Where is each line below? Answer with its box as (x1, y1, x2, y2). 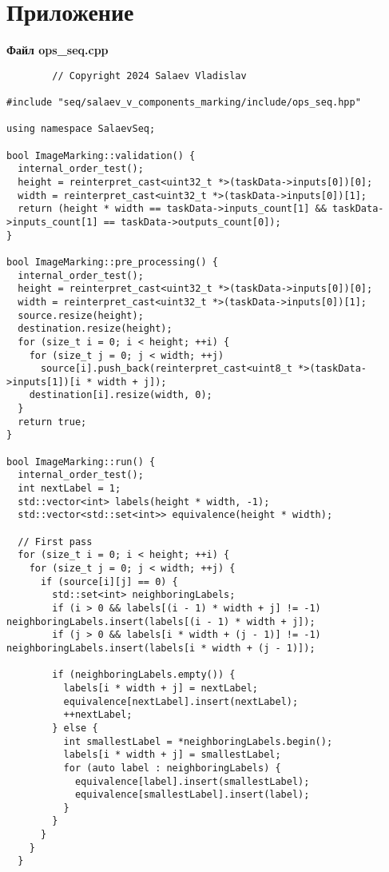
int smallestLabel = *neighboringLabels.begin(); (63, 735, 333, 747)
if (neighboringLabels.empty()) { (52, 669, 236, 681)
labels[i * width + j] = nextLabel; (63, 682, 258, 694)
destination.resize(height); (18, 323, 173, 335)
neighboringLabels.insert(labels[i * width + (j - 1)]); (6, 642, 316, 654)
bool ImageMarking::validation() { (6, 149, 196, 161)
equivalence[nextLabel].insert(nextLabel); (63, 695, 299, 707)
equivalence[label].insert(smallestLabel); (74, 775, 310, 787)
